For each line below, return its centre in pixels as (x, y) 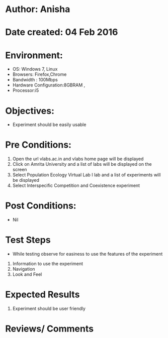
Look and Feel (27, 274)
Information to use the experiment (48, 264)
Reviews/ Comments (50, 329)
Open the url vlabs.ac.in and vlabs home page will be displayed (78, 159)
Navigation (24, 269)
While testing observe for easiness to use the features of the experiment (88, 254)
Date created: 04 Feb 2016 (62, 32)
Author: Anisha (38, 9)
